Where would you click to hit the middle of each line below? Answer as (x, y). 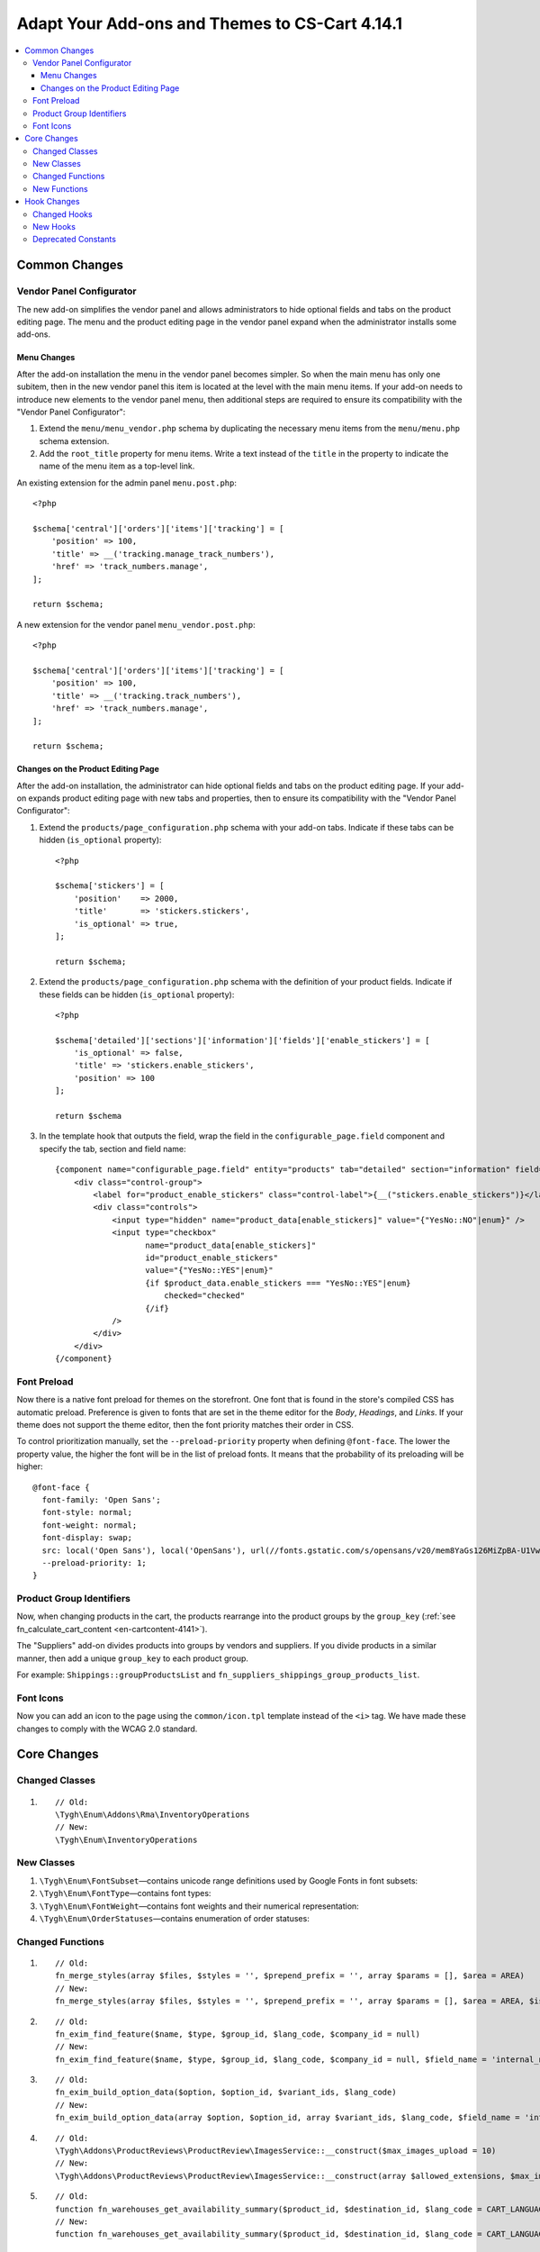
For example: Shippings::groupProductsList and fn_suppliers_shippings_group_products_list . (218, 1675)
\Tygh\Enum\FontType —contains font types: (125, 1893)
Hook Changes (52, 202)
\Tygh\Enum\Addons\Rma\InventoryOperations (153, 1814)
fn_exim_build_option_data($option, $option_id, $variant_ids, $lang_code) (226, 2093)
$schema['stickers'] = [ (110, 886)
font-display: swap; (87, 1538)
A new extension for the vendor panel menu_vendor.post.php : (136, 624)
